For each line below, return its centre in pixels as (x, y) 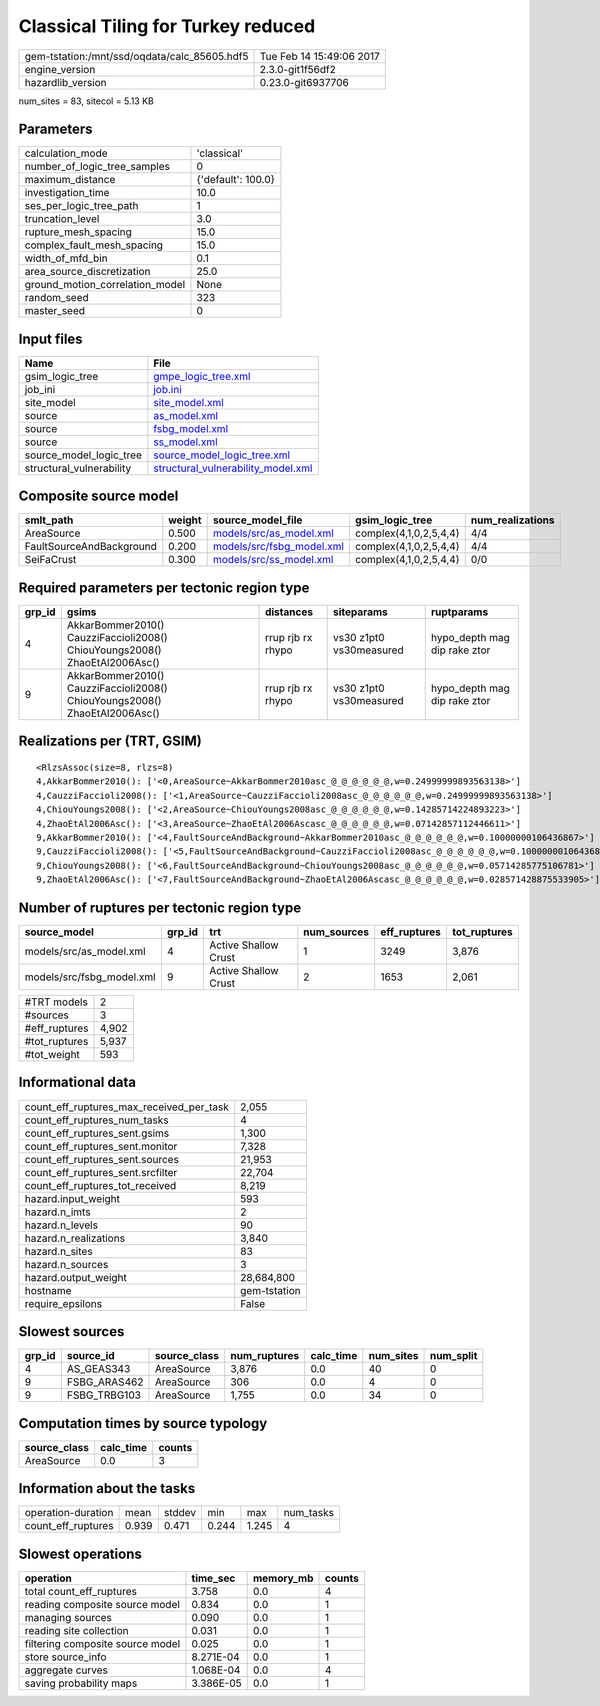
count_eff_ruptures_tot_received (100, 1185)
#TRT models (56, 1002)
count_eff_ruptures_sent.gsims (97, 1133)
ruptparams (459, 612)
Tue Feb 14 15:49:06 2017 (319, 56)
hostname (48, 1290)
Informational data (77, 1082)
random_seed (56, 298)
